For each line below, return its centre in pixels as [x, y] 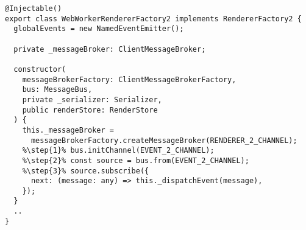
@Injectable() [34, 9]
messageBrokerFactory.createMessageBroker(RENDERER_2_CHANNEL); [164, 140]
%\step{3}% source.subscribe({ [86, 171]
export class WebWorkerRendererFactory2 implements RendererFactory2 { [153, 19]
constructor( [40, 69]
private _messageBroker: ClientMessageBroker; [110, 49]
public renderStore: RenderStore [90, 110]
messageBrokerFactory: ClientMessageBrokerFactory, [129, 79]
